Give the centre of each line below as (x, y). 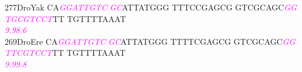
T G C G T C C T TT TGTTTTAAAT (65, 18)
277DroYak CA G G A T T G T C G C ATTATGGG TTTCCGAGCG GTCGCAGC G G (151, 7)
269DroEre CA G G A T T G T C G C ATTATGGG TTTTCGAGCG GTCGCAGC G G (150, 41)
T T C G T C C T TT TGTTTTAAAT (65, 53)
